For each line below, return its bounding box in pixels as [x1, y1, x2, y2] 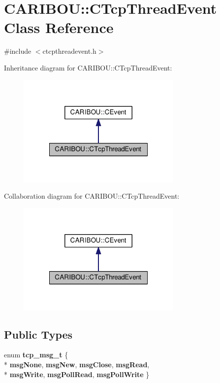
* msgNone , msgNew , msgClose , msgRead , [4, 359, 150, 370]
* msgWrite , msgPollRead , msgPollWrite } [4, 369, 150, 379]
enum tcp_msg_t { [4, 349, 68, 360]
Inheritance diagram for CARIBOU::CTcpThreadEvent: [4, 62, 172, 72]
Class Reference [4, 17, 114, 37]
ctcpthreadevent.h [42, 46, 96, 56]
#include [4, 46, 31, 56]
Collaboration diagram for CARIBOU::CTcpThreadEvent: [4, 191, 180, 201]
